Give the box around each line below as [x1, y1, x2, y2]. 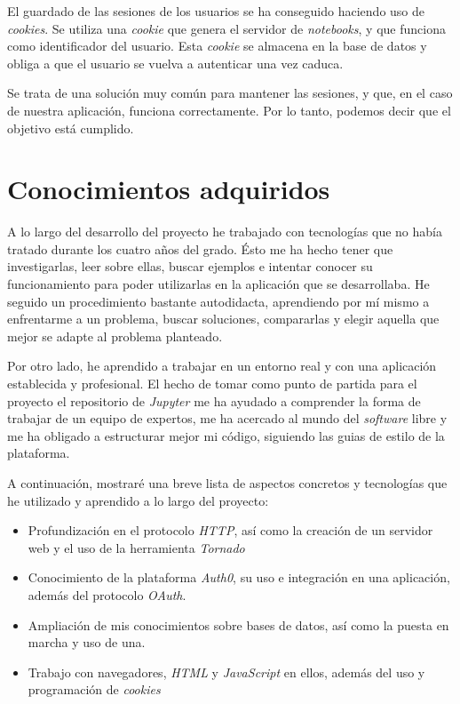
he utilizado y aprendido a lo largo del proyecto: [7, 491, 269, 509]
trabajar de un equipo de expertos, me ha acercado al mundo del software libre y [7, 409, 448, 428]
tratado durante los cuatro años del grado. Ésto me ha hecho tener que [7, 239, 393, 258]
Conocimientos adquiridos [7, 171, 330, 207]
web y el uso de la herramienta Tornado [28, 538, 245, 556]
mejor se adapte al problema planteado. [7, 326, 223, 345]
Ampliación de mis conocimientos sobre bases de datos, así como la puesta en [28, 615, 449, 634]
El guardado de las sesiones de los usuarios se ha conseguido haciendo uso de [7, 2, 425, 20]
